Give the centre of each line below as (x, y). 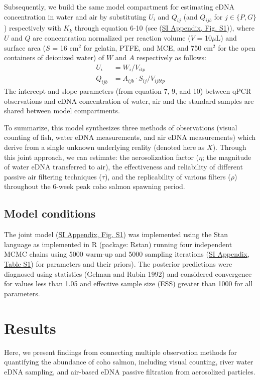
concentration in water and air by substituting (75, 16)
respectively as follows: (171, 57)
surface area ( (25, 47)
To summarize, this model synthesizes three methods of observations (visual (121, 127)
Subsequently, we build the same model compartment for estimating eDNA (119, 7)
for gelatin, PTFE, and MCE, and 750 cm (148, 47)
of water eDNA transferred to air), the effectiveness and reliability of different (123, 167)
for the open (237, 47)
